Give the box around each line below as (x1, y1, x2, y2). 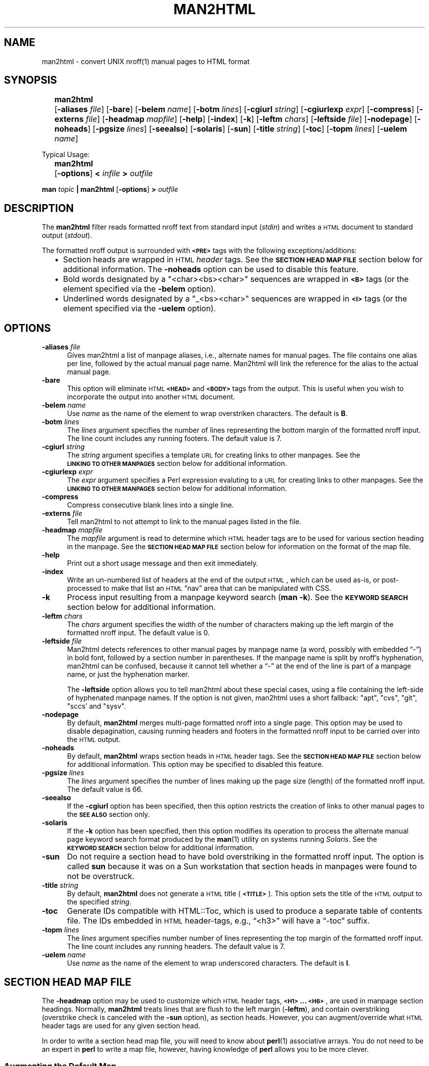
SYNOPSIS (4, 74, 57, 87)
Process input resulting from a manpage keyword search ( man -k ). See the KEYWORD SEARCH (67, 592, 408, 603)
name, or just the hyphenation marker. (67, 670, 190, 679)
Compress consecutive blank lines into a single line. (67, 501, 234, 510)
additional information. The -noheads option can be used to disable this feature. (63, 264, 358, 275)
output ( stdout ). (42, 231, 92, 240)
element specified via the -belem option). (63, 284, 216, 294)
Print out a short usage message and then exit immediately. (67, 559, 259, 568)
